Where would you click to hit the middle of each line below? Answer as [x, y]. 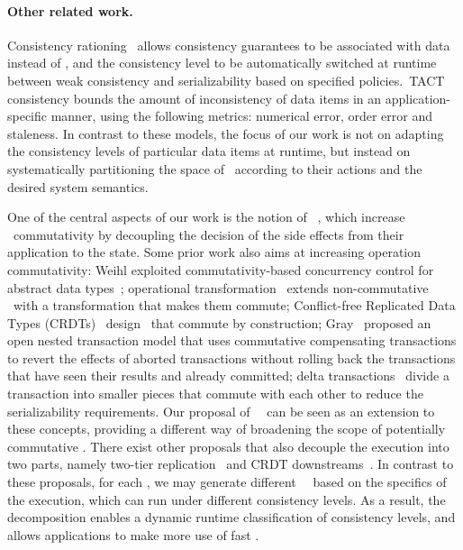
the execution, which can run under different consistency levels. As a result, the [227, 499]
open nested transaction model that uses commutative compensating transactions [232, 340]
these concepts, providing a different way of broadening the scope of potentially [227, 429]
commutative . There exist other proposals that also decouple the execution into [228, 446]
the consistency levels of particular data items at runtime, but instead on [209, 151]
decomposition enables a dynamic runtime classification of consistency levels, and [231, 517]
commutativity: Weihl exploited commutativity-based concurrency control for [221, 269]
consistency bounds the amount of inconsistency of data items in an [195, 98]
